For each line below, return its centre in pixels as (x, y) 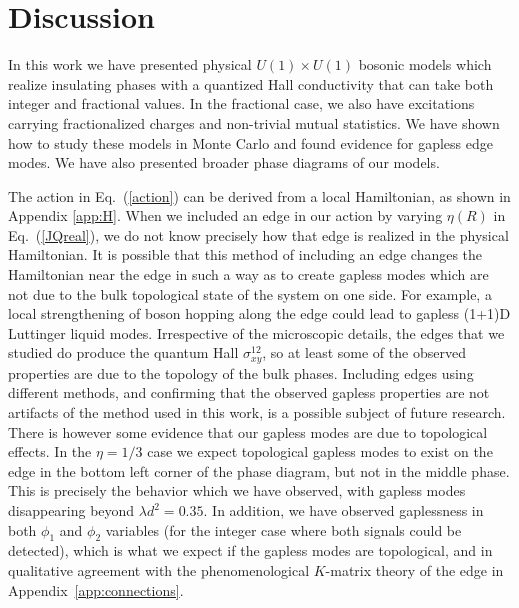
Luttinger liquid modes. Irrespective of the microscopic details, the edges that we (256, 332)
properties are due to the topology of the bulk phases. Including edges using (241, 372)
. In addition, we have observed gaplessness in (343, 510)
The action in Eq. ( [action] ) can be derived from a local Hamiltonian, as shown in (259, 195)
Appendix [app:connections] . (96, 589)
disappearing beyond (71, 510)
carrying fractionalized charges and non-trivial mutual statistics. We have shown (254, 122)
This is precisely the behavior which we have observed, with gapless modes (237, 490)
